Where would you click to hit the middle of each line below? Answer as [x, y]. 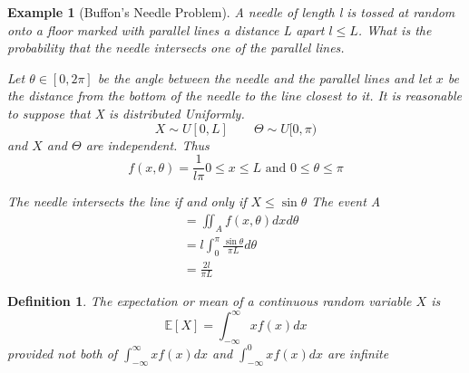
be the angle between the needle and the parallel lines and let [264, 77]
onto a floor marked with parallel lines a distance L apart [166, 29]
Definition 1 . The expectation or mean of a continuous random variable [210, 301]
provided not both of [63, 353]
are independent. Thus [147, 144]
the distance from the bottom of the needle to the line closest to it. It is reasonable [234, 96]
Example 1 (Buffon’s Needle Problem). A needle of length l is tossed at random [231, 12]
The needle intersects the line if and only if [127, 201]
